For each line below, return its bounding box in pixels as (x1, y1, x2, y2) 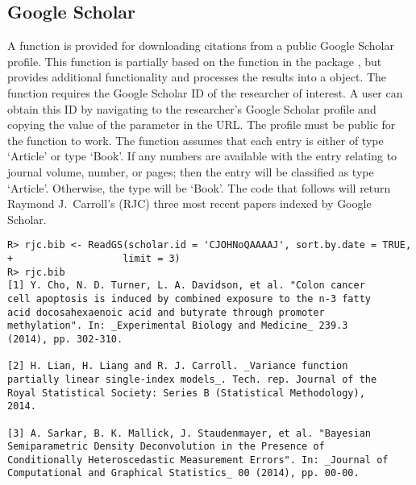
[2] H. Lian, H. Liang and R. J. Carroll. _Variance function (7, 360, 348, 372)
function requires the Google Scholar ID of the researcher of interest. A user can (7, 84, 403, 101)
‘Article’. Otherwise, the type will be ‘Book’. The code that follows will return (7, 179, 391, 196)
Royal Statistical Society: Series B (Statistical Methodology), (7, 387, 365, 399)
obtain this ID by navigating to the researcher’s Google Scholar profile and (7, 100, 376, 117)
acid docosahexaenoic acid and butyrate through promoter (7, 306, 325, 318)
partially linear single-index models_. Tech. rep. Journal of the (7, 373, 377, 385)
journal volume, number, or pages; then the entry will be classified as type (7, 163, 374, 180)
